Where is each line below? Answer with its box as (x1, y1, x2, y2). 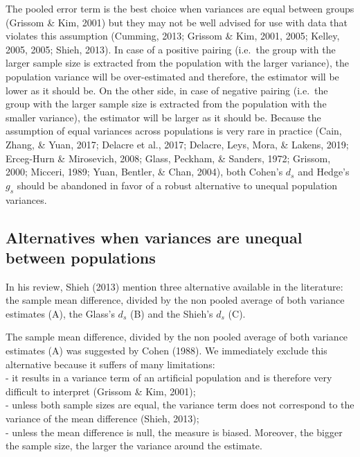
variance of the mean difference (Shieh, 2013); (6, 411, 199, 426)
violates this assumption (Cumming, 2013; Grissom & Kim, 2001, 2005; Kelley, (6, 28, 340, 43)
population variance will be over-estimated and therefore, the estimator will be (6, 69, 339, 83)
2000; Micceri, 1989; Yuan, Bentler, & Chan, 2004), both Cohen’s (6, 164, 283, 179)
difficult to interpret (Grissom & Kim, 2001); (6, 383, 196, 398)
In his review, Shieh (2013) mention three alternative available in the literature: (6, 279, 343, 293)
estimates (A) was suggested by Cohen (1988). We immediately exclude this (6, 343, 327, 358)
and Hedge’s (298, 164, 350, 179)
